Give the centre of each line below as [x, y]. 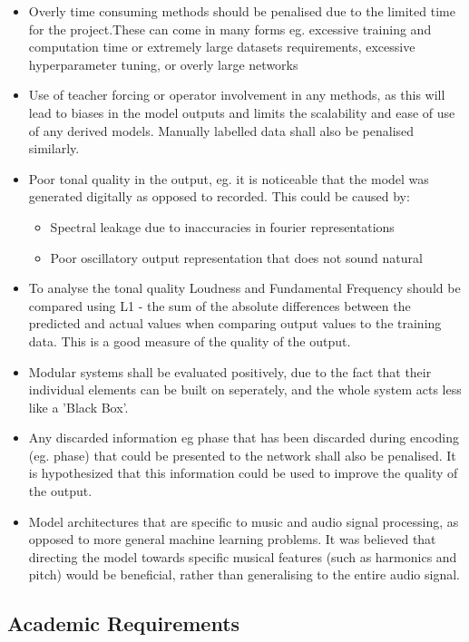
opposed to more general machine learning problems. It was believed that [232, 539]
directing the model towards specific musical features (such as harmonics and [243, 556]
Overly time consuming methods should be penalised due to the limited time [242, 11]
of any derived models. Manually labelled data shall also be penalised [221, 130]
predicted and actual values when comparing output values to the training [235, 323]
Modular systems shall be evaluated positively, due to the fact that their [230, 371]
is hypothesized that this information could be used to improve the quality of [243, 473]
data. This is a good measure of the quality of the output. [190, 340]
